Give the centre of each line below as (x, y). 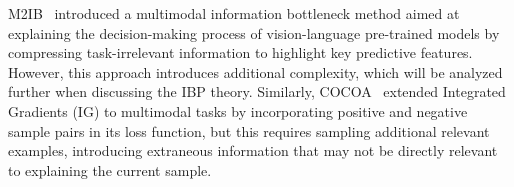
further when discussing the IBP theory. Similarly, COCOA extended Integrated (257, 91)
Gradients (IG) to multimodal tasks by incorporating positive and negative (238, 110)
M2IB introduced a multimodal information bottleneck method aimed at (234, 13)
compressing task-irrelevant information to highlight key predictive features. (240, 52)
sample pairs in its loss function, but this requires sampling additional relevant (249, 130)
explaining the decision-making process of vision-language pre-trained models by (254, 32)
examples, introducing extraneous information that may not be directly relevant (253, 150)
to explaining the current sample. (110, 169)
